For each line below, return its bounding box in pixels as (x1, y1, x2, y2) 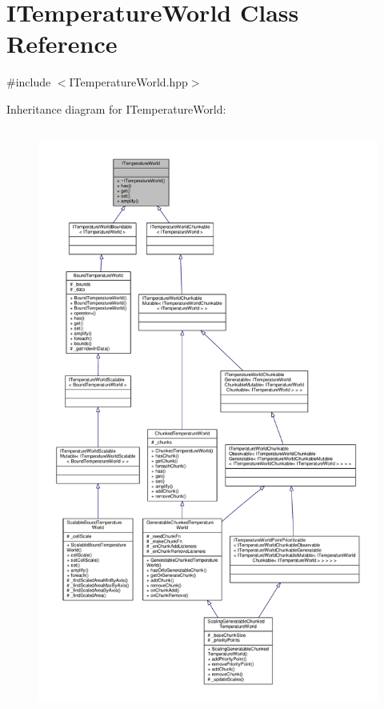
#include (6, 74, 51, 90)
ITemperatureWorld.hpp (69, 74, 188, 90)
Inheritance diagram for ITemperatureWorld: (6, 100, 226, 117)
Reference (6, 27, 118, 60)
